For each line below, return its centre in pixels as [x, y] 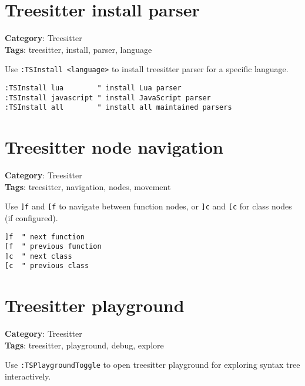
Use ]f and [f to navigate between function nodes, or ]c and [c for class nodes [148, 206]
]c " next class [38, 256]
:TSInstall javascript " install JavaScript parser [108, 98]
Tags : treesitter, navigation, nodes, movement [88, 186]
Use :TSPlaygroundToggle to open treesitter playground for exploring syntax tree [152, 365]
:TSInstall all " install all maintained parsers [118, 108]
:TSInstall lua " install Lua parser [93, 88]
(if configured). [31, 217]
